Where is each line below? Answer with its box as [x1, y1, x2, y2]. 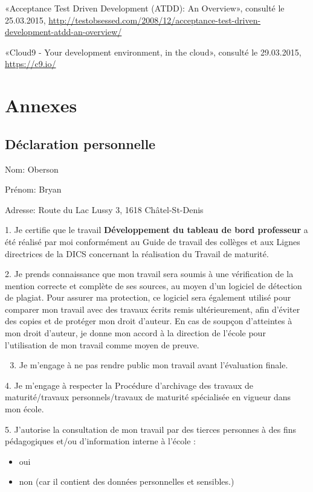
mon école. [5, 403, 44, 415]
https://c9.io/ [5, 57, 56, 70]
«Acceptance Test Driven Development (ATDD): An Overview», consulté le [5, 2, 285, 14]
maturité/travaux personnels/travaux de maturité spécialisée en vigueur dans [5, 391, 291, 403]
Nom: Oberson [5, 162, 59, 175]
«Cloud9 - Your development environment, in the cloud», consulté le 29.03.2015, [5, 45, 302, 58]
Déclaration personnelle [5, 134, 156, 153]
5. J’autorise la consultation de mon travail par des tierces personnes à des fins [5, 423, 297, 435]
